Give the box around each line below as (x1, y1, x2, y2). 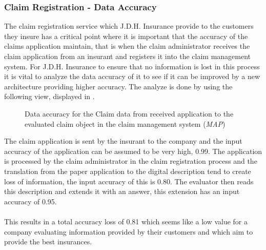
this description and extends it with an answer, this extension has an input (4, 186, 240, 197)
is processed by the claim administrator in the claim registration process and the (4, 156, 257, 166)
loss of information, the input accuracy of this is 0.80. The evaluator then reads (4, 176, 254, 186)
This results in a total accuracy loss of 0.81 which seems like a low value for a (4, 216, 248, 226)
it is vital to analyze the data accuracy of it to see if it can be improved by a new (4, 71, 260, 82)
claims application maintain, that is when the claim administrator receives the (4, 41, 250, 51)
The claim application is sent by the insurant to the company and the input (4, 136, 242, 146)
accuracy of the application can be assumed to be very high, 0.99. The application (4, 145, 262, 156)
